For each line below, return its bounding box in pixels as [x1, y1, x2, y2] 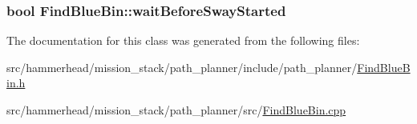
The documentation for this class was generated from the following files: [6, 32, 360, 49]
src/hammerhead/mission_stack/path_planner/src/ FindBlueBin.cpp [6, 102, 346, 118]
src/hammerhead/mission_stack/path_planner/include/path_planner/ [6, 58, 358, 75]
